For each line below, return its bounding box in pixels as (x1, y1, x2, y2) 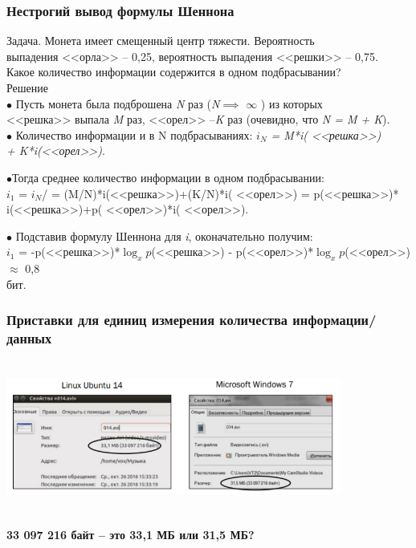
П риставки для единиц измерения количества (6, 310, 288, 330)
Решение (6, 79, 49, 95)
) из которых (260, 95, 323, 112)
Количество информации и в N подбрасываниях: (15, 126, 253, 143)
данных (6, 328, 52, 348)
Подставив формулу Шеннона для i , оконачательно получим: (15, 227, 313, 244)
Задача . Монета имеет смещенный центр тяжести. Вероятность (6, 32, 315, 49)
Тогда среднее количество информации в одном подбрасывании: (12, 168, 324, 185)
